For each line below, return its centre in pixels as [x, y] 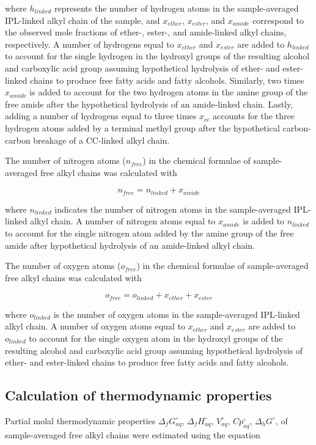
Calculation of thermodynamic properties [138, 395]
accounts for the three [253, 116]
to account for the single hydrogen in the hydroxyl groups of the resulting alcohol [157, 56]
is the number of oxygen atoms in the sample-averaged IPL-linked [177, 314]
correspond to [278, 20]
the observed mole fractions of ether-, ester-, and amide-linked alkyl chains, [146, 32]
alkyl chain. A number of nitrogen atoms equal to [123, 221]
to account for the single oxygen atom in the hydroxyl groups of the [156, 338]
